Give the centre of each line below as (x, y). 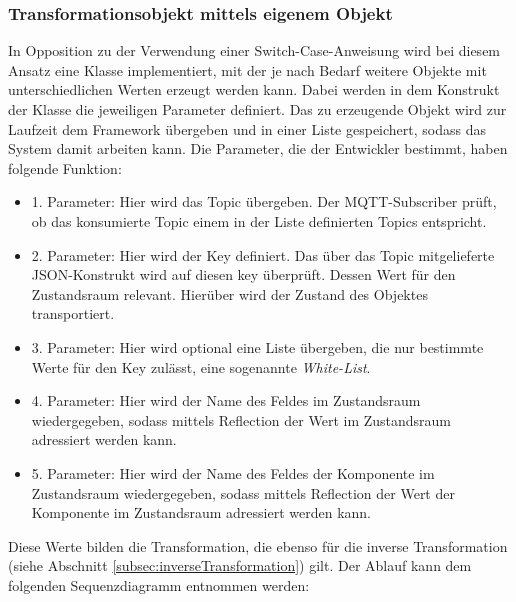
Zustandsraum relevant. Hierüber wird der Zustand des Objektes (229, 293)
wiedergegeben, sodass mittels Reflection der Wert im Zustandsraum (241, 419)
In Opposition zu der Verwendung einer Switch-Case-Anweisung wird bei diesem (254, 50)
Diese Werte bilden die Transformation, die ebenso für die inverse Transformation (258, 545)
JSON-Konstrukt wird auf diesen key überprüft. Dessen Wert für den (243, 274)
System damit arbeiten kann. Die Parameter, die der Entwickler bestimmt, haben (258, 148)
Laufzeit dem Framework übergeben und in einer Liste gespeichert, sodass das (247, 128)
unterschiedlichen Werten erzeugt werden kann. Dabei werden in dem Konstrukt (254, 89)
